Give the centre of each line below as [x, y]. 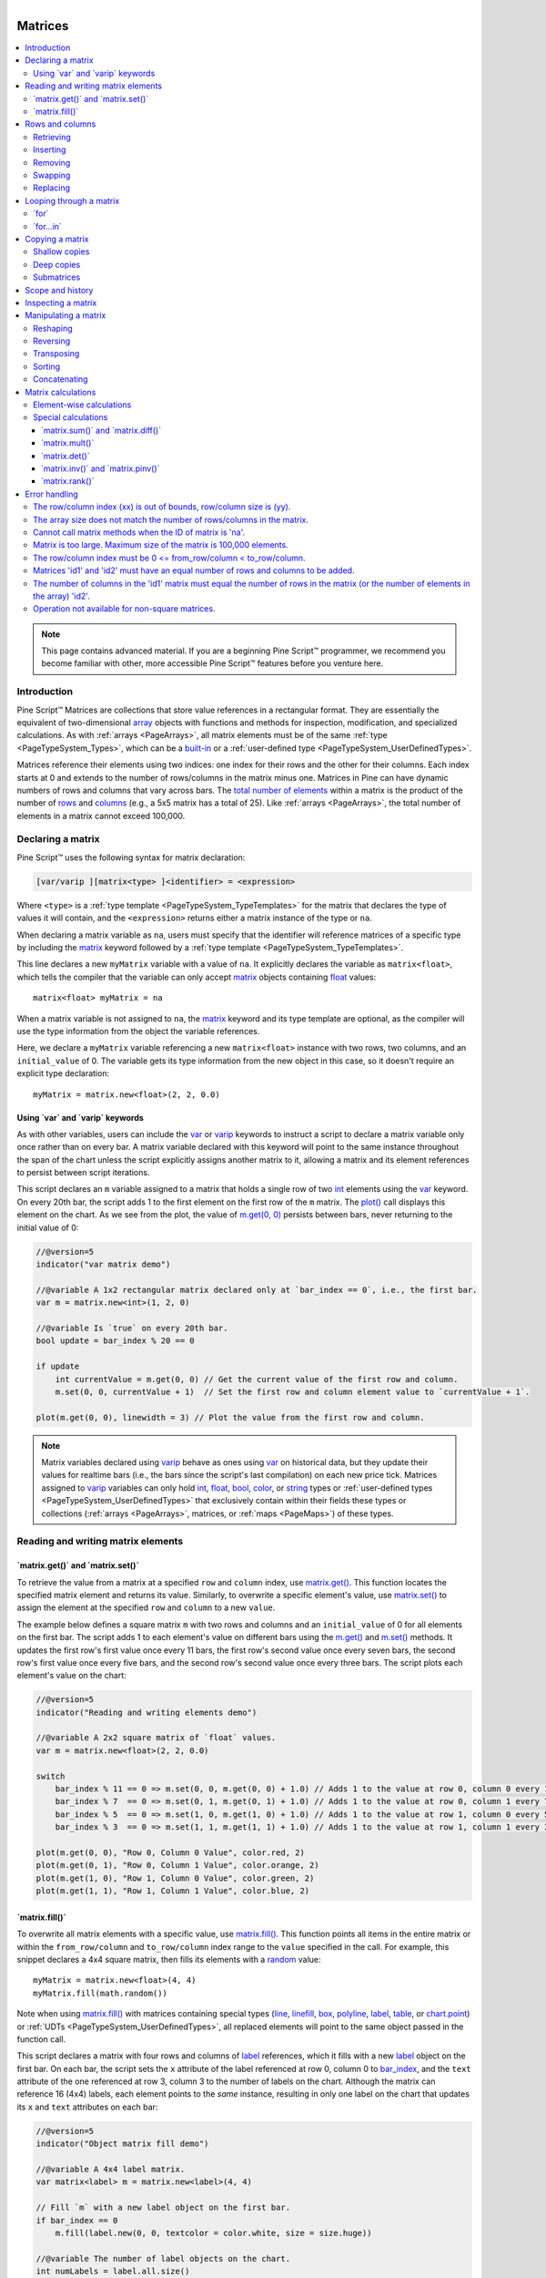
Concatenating [61, 379]
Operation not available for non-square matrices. [124, 609]
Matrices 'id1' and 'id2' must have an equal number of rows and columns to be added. [194, 570]
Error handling [52, 494]
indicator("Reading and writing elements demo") [147, 1712]
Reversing [52, 341]
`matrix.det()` [66, 456]
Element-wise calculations [82, 405]
